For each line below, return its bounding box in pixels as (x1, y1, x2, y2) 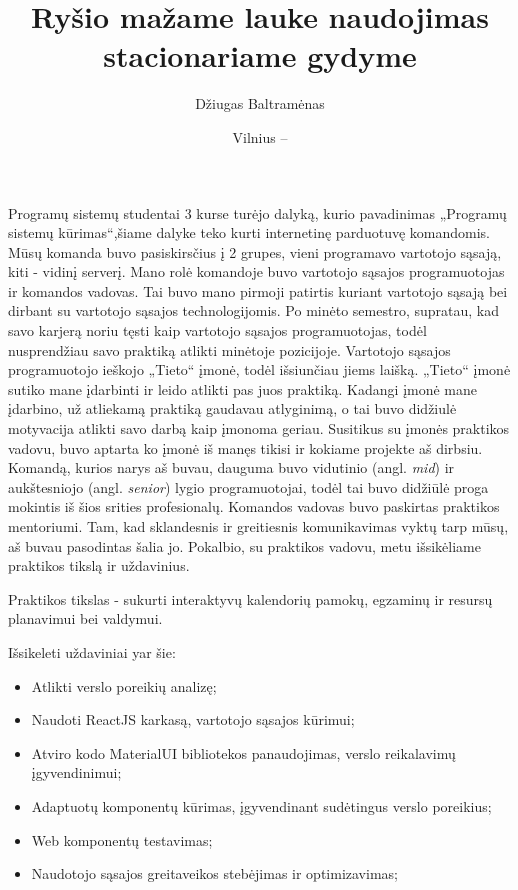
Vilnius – (232, 126, 288, 147)
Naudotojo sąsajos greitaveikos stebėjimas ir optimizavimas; (31, 863, 398, 884)
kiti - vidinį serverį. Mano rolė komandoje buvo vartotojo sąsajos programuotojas (8, 261, 505, 282)
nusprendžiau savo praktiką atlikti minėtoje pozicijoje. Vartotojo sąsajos (8, 339, 451, 360)
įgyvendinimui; (31, 762, 122, 783)
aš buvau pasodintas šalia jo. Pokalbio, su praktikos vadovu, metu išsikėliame (8, 535, 481, 556)
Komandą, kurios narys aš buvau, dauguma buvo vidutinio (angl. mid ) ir (8, 457, 455, 478)
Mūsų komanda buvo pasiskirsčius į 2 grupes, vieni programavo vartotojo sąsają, (8, 241, 502, 262)
